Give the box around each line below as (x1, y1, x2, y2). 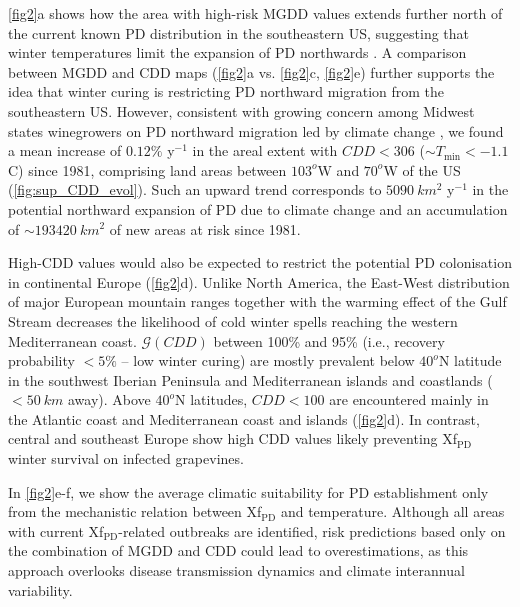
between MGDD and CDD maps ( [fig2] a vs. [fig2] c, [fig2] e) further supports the (8, 61, 495, 82)
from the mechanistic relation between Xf (8, 501, 262, 522)
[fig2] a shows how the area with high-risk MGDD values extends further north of (8, 3, 503, 23)
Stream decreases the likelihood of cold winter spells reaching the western (8, 310, 458, 331)
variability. (8, 579, 73, 600)
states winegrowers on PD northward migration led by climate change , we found (8, 120, 504, 141)
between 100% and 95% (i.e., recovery (213, 330, 445, 351)
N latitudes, (175, 389, 248, 410)
